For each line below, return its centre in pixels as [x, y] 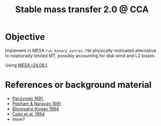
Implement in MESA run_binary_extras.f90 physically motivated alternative [81, 50]
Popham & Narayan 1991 [36, 104]
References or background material [78, 85]
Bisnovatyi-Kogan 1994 [36, 108]
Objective [25, 37]
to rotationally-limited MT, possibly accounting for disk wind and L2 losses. [80, 56]
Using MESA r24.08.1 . [27, 65]
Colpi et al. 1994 [28, 114]
